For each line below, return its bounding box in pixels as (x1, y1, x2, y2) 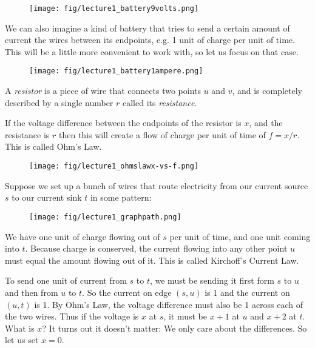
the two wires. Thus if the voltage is (5, 310, 139, 323)
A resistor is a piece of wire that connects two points (5, 84, 202, 97)
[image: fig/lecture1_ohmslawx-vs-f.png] (29, 162, 199, 171)
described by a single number (5, 96, 113, 109)
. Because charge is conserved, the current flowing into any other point (25, 242, 288, 255)
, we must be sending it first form (149, 274, 274, 287)
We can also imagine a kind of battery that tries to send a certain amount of (5, 21, 290, 34)
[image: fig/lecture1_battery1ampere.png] (29, 67, 203, 76)
